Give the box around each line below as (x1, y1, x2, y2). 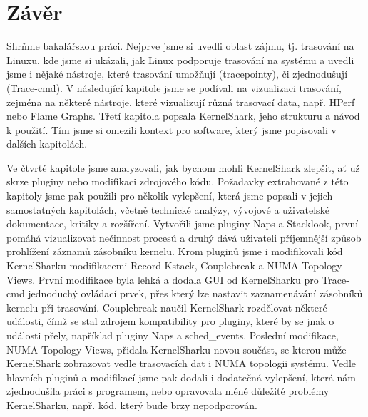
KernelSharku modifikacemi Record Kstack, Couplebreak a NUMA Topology (6, 258, 342, 273)
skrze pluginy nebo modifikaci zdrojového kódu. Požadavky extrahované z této (6, 174, 349, 189)
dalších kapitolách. (6, 136, 88, 151)
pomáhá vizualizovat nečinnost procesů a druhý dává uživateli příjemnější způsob (6, 230, 362, 244)
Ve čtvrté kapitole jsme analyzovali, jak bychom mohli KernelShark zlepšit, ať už (6, 160, 360, 175)
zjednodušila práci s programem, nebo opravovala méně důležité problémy (6, 383, 329, 398)
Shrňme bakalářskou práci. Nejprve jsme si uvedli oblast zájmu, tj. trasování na (6, 38, 354, 53)
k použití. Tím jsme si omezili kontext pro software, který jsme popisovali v (6, 122, 337, 137)
